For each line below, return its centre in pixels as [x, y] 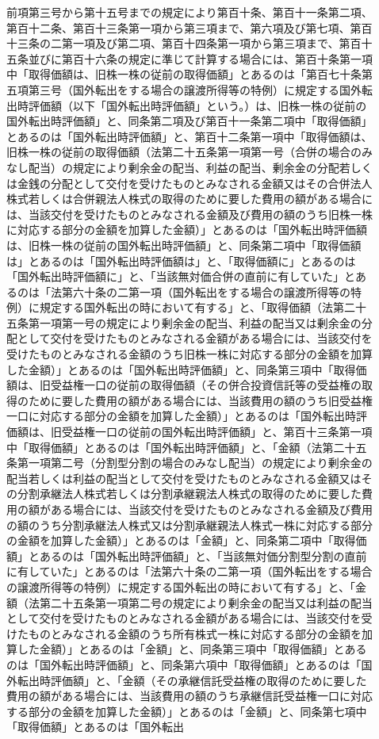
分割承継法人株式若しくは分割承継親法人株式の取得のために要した [189, 494]
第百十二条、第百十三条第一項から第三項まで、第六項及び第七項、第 [184, 27]
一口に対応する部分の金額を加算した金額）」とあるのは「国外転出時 [181, 416]
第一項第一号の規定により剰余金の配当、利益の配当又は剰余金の [195, 322]
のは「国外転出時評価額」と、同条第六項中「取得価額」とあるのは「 [184, 664]
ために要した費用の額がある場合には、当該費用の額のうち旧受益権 [200, 400]
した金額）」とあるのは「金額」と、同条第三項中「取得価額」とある [192, 649]
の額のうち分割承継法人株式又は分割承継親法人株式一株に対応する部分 [189, 525]
